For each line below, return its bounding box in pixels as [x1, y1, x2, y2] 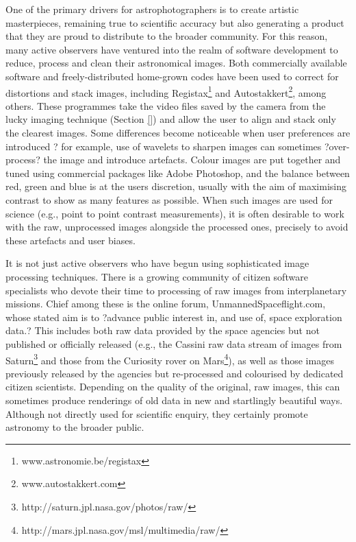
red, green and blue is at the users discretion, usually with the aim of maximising [5, 179, 347, 193]
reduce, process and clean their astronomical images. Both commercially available [5, 56, 347, 70]
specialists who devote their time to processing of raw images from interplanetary [5, 283, 347, 297]
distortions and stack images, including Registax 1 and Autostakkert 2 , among [5, 83, 327, 99]
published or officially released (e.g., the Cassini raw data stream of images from [5, 336, 342, 351]
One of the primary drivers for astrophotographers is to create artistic [5, 2, 299, 16]
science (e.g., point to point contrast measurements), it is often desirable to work [5, 206, 344, 220]
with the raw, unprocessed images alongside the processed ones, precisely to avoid [5, 220, 348, 234]
